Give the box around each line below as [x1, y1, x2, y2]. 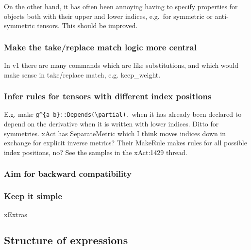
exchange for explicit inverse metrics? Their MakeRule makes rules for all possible [4, 138, 247, 148]
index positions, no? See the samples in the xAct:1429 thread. [4, 147, 187, 157]
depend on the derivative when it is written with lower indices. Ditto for [4, 119, 219, 129]
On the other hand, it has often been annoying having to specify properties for [4, 1, 238, 11]
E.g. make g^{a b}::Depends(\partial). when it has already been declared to [4, 109, 242, 119]
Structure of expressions [4, 233, 128, 248]
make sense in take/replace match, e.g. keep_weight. [4, 69, 161, 79]
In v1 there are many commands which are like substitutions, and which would [4, 60, 239, 70]
